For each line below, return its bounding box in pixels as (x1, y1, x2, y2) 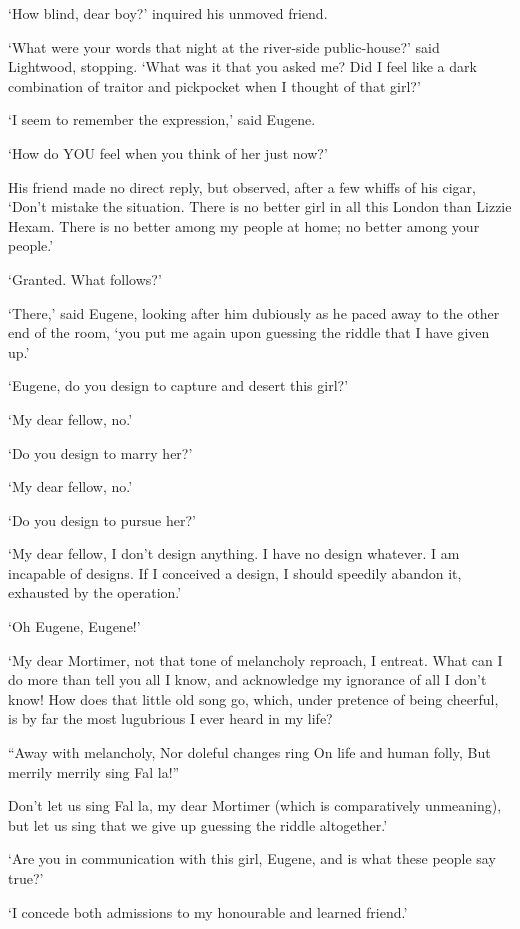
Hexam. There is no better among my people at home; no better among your (8, 215, 480, 236)
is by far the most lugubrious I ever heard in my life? (8, 708, 333, 729)
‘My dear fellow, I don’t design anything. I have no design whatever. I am (8, 543, 460, 564)
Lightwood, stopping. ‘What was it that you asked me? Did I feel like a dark (8, 56, 477, 77)
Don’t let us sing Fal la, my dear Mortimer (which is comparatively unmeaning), (8, 795, 502, 816)
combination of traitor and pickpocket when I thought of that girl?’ (8, 75, 421, 96)
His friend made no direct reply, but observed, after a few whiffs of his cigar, (8, 176, 476, 197)
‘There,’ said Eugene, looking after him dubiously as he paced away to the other (8, 302, 500, 323)
